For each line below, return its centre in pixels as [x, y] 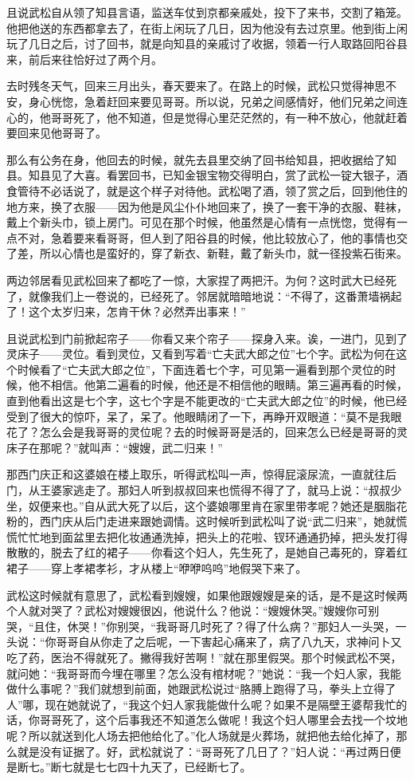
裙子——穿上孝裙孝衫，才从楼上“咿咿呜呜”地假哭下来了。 [157, 568]
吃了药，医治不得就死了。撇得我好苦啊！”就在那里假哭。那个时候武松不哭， [204, 657]
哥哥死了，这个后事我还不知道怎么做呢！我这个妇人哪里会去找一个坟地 [223, 720]
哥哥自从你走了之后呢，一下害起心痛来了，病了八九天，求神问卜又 [229, 642]
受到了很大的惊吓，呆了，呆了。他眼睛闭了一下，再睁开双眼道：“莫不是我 [199, 416]
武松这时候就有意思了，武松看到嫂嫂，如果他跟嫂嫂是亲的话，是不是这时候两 [207, 595]
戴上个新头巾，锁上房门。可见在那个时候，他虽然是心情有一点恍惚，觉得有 [201, 222]
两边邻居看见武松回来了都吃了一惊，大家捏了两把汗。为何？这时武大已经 [196, 280]
